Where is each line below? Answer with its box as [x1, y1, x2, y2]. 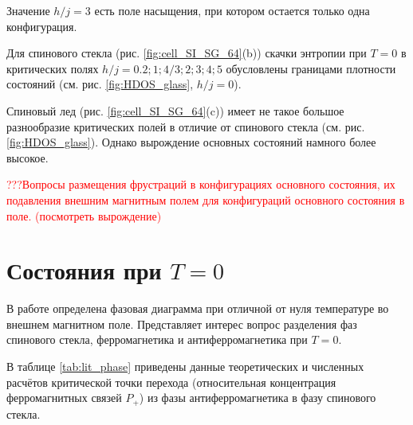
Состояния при [6, 254, 162, 287]
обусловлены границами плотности [226, 60, 396, 76]
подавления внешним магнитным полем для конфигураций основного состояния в [6, 191, 405, 208]
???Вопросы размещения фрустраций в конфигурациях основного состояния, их [6, 176, 395, 193]
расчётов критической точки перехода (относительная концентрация [6, 373, 336, 390]
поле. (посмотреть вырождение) [6, 207, 162, 224]
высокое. [6, 149, 49, 166]
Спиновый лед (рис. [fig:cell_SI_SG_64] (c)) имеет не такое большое [6, 102, 344, 119]
